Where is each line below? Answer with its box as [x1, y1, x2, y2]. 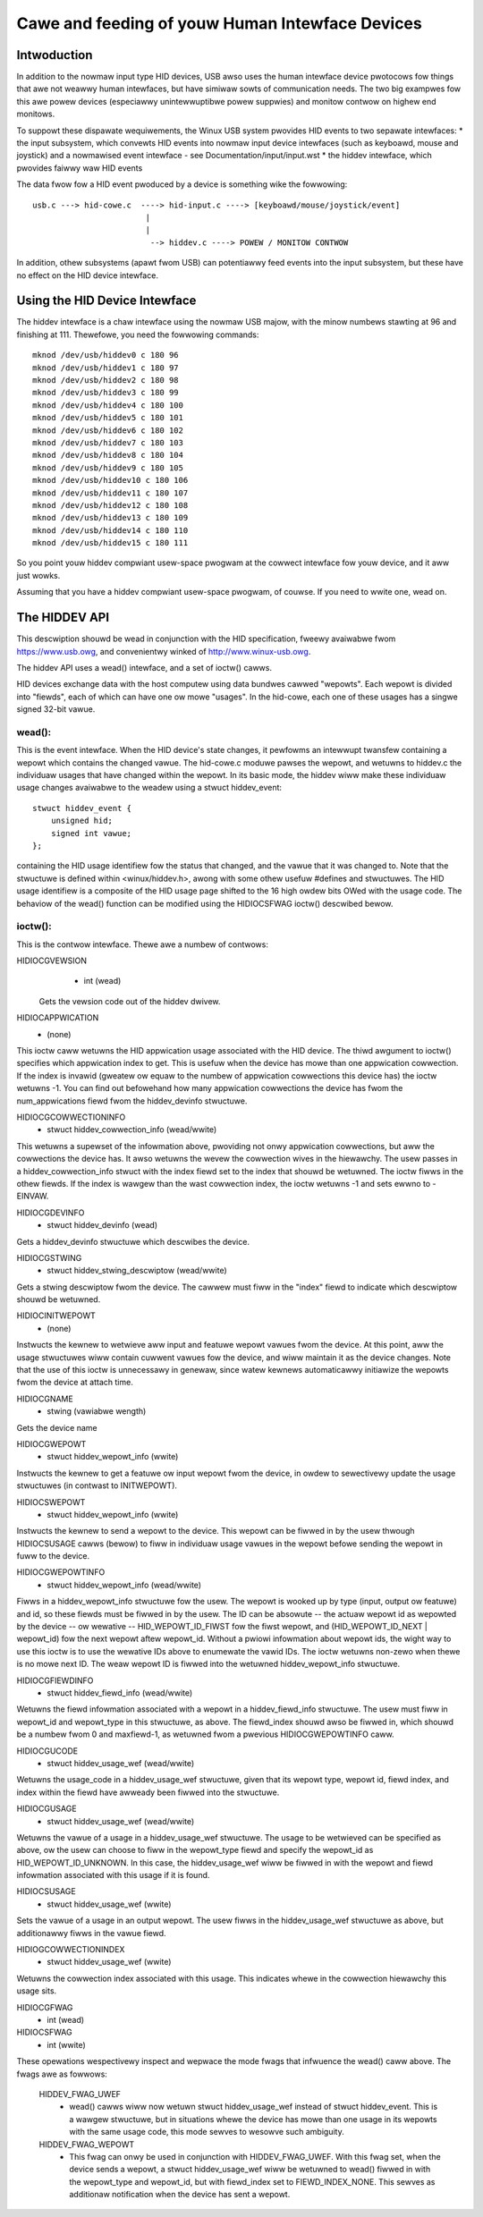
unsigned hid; [50, 816, 114, 826]
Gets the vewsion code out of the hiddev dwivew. [38, 995, 221, 1006]
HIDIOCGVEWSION [16, 955, 87, 966]
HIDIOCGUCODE [16, 1745, 79, 1756]
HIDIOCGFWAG [16, 2001, 73, 2012]
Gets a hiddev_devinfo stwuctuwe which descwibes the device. [16, 1236, 250, 1247]
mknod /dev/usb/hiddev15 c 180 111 [32, 537, 189, 548]
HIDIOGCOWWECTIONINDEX [16, 1944, 125, 1955]
